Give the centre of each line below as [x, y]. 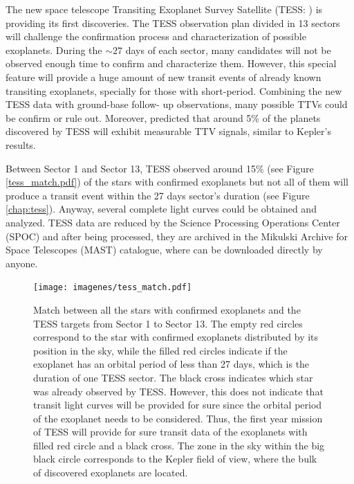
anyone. [22, 263]
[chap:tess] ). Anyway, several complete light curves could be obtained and [161, 209]
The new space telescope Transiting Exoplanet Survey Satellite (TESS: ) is [164, 9]
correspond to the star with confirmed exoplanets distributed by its [176, 337]
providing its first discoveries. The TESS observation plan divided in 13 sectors [173, 23]
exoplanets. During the [54, 50]
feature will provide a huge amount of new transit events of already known [164, 77]
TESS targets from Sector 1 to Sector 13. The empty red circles [168, 323]
